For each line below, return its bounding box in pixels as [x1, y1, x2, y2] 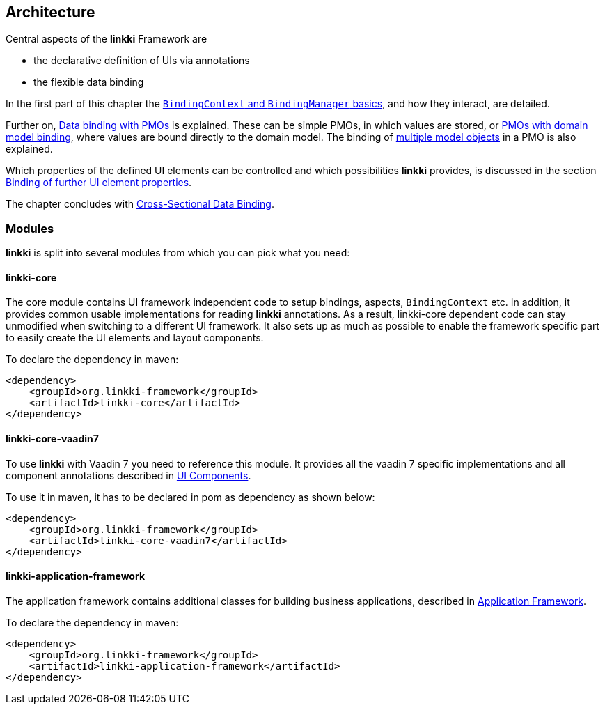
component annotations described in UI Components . [6, 469, 251, 481]
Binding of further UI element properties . [6, 176, 192, 189]
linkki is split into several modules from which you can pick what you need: [6, 247, 350, 259]
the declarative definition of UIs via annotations [33, 54, 250, 67]
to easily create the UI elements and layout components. [6, 332, 264, 344]
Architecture [6, 3, 95, 21]
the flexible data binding [33, 76, 144, 88]
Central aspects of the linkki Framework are [6, 33, 207, 45]
